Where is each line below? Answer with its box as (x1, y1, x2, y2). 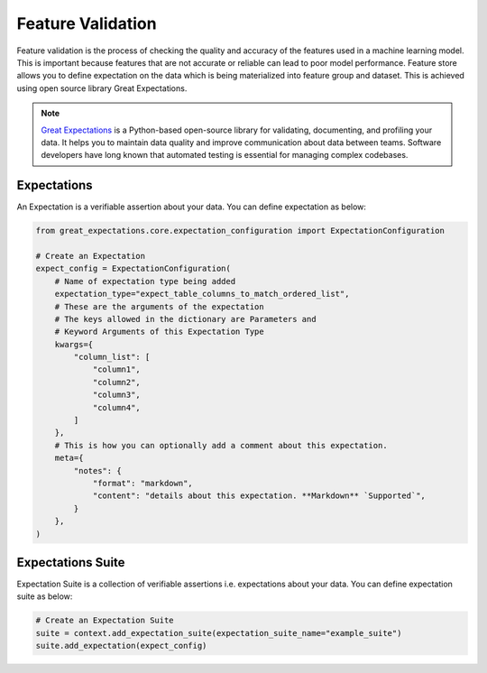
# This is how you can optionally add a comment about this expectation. (54, 440, 388, 450)
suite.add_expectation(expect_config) (35, 641, 207, 651)
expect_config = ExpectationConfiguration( (35, 263, 232, 274)
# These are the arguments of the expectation (54, 301, 265, 311)
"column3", (92, 390, 142, 401)
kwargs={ (54, 339, 94, 349)
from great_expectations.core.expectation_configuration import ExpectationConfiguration (35, 226, 446, 236)
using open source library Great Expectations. (16, 82, 188, 94)
